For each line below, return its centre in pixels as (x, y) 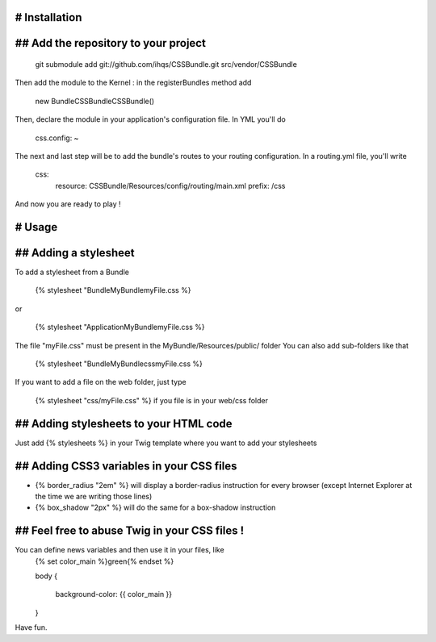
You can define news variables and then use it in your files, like (120, 550)
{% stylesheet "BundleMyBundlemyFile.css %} (113, 290)
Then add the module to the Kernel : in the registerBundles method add (133, 83)
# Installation (48, 17)
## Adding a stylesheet (75, 253)
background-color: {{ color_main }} (114, 594)
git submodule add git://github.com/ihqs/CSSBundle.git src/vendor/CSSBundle (166, 65)
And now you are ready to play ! (68, 204)
